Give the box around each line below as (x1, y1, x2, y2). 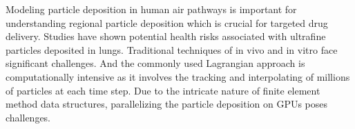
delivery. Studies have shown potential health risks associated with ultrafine (6, 29, 326, 43)
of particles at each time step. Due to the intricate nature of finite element (6, 83, 320, 97)
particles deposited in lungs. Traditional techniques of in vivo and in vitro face (6, 42, 338, 57)
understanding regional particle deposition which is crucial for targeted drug (6, 15, 328, 30)
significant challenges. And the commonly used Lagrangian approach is (6, 56, 305, 70)
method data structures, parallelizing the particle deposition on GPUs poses (6, 97, 328, 111)
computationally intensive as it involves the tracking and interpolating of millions (6, 69, 350, 83)
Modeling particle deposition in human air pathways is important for (6, 2, 297, 16)
